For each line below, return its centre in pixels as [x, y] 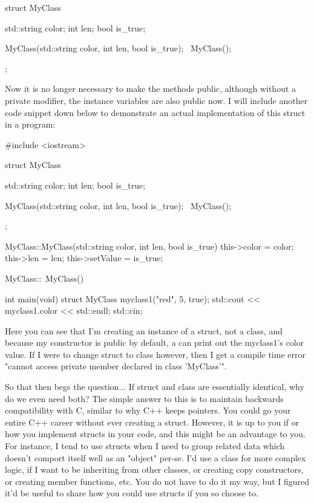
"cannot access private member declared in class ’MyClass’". [116, 366]
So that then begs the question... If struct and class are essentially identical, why [155, 387]
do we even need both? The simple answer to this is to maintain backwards [144, 398]
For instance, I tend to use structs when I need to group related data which [145, 446]
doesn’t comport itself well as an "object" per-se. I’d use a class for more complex [155, 457]
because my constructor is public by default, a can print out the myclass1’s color [155, 342]
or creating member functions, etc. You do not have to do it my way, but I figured [157, 481]
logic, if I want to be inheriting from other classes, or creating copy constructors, [154, 469]
